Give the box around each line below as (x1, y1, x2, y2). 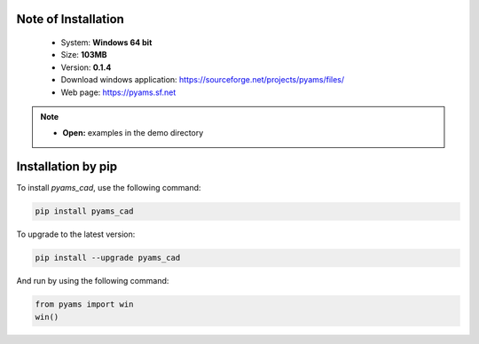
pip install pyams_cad (35, 207, 134, 216)
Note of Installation (16, 12, 124, 27)
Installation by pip (16, 160, 118, 175)
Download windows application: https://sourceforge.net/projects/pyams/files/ (60, 74, 345, 85)
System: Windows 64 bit (60, 37, 153, 48)
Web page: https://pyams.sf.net (60, 87, 177, 98)
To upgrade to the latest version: (16, 229, 136, 239)
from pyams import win (35, 300, 134, 309)
